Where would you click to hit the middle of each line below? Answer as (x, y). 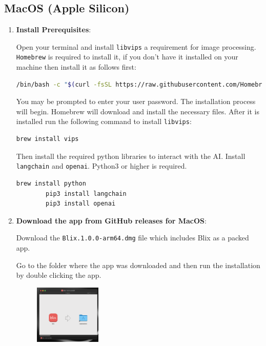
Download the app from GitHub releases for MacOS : (111, 220)
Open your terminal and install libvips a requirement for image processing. (136, 46)
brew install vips (47, 139)
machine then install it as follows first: (76, 67)
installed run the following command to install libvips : (104, 121)
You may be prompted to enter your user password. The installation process (136, 101)
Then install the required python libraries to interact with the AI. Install (131, 156)
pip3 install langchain (86, 194)
